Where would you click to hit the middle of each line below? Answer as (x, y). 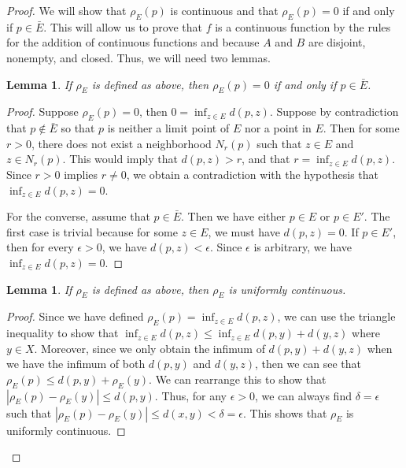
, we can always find (303, 395)
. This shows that (285, 412)
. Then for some (361, 128)
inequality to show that (63, 333)
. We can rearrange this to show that (238, 379)
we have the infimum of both (76, 364)
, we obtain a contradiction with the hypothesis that (252, 174)
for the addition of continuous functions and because (133, 42)
